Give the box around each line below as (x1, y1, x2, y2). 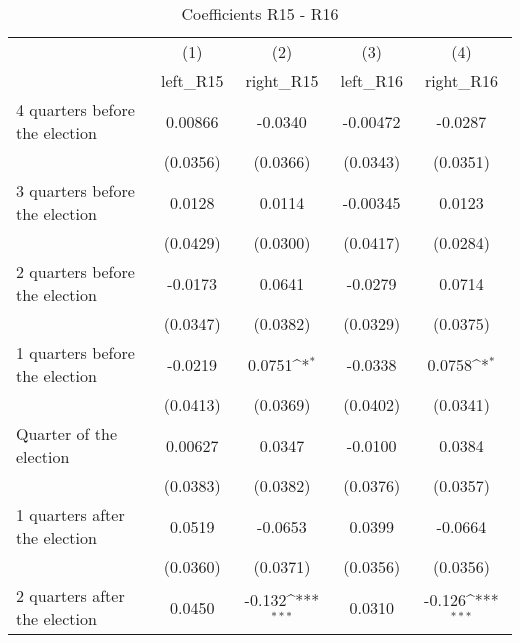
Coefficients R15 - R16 (181, 2, 339, 25)
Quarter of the (16, 422, 117, 445)
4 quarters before (16, 98, 135, 121)
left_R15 (160, 69, 224, 92)
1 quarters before (16, 341, 135, 364)
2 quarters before (16, 260, 135, 283)
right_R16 (424, 69, 499, 92)
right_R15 (245, 69, 319, 92)
